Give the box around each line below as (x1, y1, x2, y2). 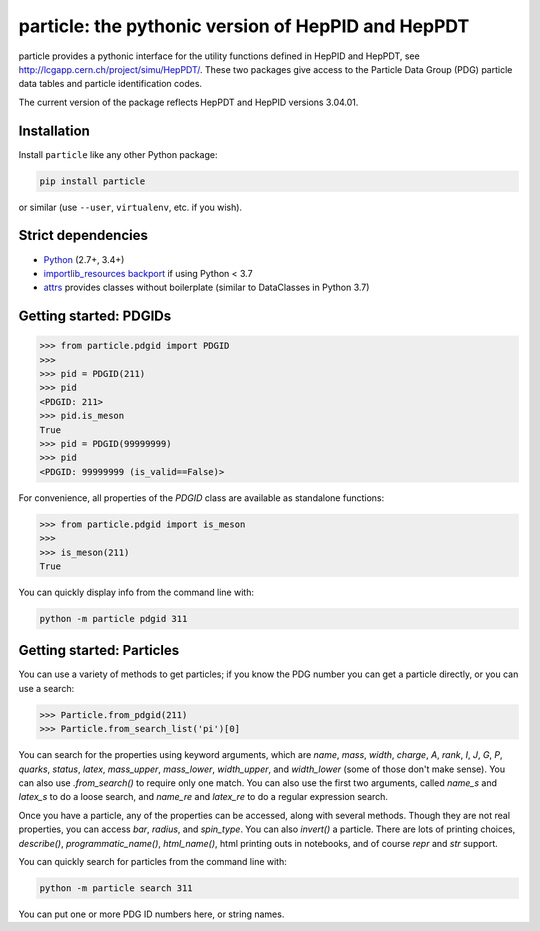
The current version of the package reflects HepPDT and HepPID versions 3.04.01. (18, 96, 359, 108)
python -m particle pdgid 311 (39, 613, 188, 624)
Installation (18, 122, 90, 139)
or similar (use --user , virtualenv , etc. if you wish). (18, 201, 243, 213)
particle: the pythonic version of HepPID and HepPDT (18, 15, 470, 37)
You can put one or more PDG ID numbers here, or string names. (18, 908, 285, 920)
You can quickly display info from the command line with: (18, 586, 255, 598)
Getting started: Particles (18, 642, 180, 659)
